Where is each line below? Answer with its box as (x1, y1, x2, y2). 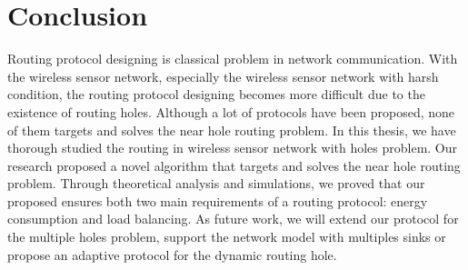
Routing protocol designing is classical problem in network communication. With (7, 49, 458, 68)
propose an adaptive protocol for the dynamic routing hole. (7, 245, 337, 264)
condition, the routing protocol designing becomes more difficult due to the (7, 85, 425, 104)
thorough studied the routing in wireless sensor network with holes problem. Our (7, 138, 458, 157)
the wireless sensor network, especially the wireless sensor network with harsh (7, 66, 439, 85)
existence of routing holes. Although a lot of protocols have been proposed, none (7, 102, 454, 121)
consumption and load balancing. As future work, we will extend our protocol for (7, 209, 459, 228)
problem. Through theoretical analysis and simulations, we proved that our (7, 174, 425, 193)
